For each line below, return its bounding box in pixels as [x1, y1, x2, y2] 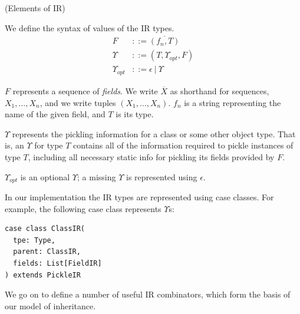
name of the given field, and [5, 108, 106, 120]
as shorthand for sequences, [170, 84, 269, 97]
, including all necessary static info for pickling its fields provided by [28, 150, 275, 163]
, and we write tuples [39, 96, 116, 108]
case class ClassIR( [5, 224, 85, 233]
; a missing [77, 170, 116, 183]
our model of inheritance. [5, 299, 96, 312]
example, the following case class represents [5, 202, 161, 214]
